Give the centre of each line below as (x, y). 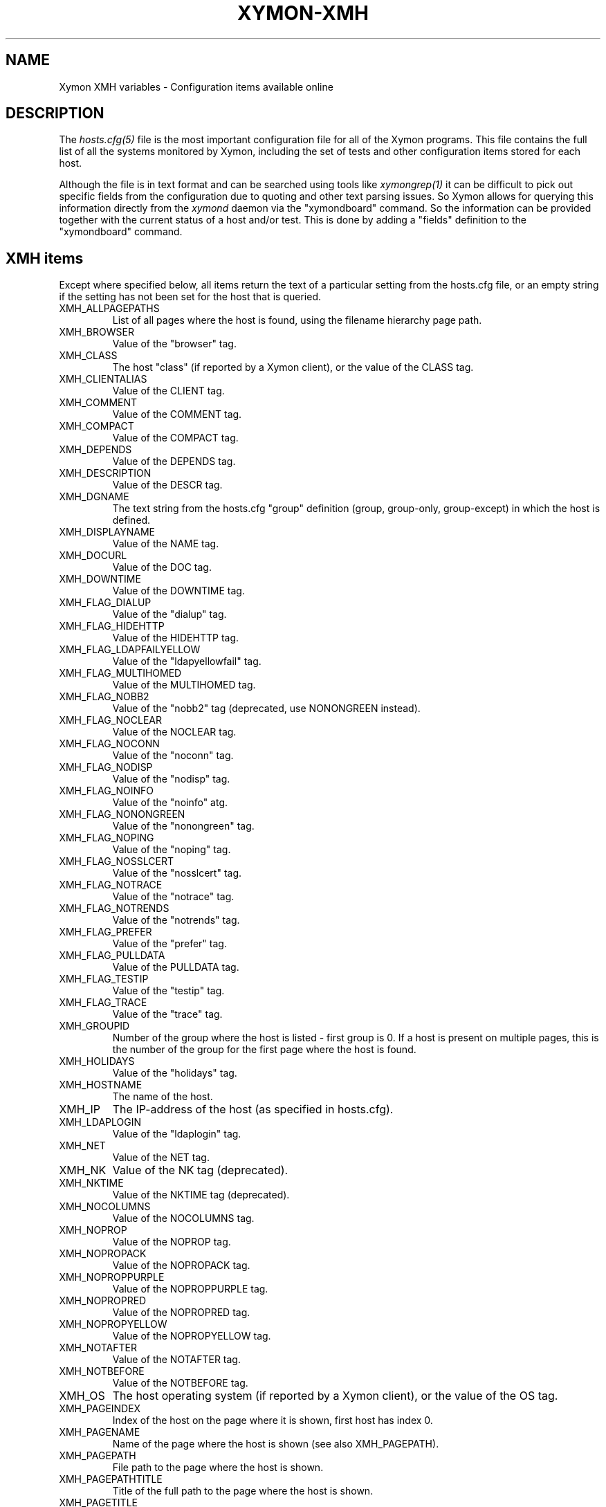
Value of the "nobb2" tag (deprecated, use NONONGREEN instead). (266, 709)
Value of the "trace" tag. (167, 1014)
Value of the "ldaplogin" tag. (177, 1134)
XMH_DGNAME (94, 497)
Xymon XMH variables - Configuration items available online (196, 86)
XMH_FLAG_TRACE (103, 1003)
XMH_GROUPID (94, 1026)
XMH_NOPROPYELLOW (113, 1324)
